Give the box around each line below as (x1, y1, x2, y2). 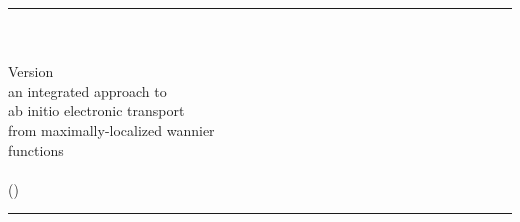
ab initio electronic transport (8, 100, 185, 121)
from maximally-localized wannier (8, 119, 215, 140)
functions (8, 139, 64, 160)
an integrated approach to (8, 80, 167, 101)
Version (8, 61, 54, 82)
